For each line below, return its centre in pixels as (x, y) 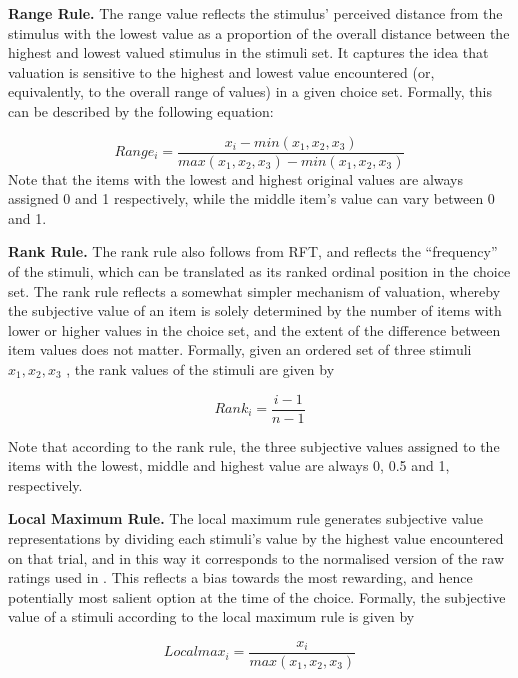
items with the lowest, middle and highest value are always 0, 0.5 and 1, (229, 465)
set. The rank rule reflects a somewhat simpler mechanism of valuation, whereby (254, 290)
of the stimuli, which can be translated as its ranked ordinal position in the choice (259, 271)
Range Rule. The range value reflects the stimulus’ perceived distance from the (255, 13)
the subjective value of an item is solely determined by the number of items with (255, 310)
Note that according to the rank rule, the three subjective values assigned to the (254, 445)
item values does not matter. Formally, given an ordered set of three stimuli (240, 349)
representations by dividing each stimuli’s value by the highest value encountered (256, 538)
